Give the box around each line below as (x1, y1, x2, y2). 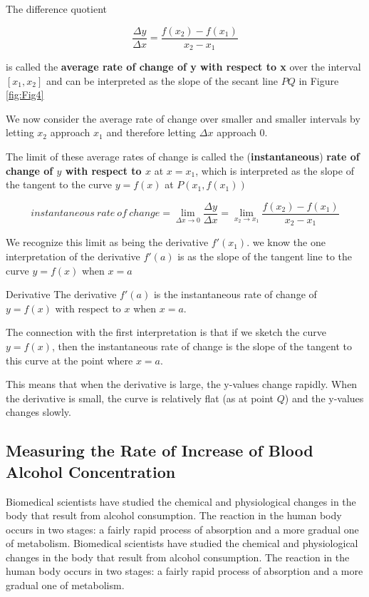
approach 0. (217, 125, 268, 140)
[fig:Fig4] (6, 87, 44, 102)
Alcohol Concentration (6, 460, 176, 482)
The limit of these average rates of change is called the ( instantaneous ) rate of (6, 149, 360, 164)
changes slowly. (6, 404, 71, 419)
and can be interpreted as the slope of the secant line (46, 73, 278, 88)
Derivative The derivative (6, 287, 117, 302)
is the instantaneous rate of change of (153, 287, 317, 302)
